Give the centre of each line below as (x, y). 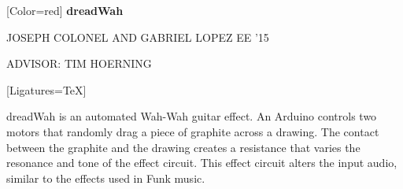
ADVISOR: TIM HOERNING (79, 63)
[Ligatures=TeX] (46, 89)
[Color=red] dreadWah (65, 10)
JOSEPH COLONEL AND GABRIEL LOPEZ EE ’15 (138, 37)
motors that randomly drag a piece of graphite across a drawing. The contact (193, 131)
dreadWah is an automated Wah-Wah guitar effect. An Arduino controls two (192, 116)
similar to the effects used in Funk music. (106, 178)
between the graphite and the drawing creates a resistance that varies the (183, 147)
